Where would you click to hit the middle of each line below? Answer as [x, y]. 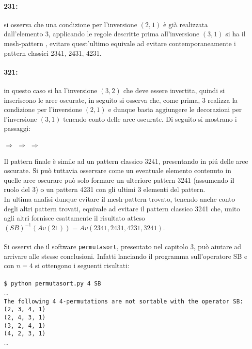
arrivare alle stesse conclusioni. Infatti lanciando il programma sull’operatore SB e [126, 256]
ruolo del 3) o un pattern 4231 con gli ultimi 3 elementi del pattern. [105, 189]
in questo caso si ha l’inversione [51, 90]
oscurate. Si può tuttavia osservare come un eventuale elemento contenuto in [118, 170]
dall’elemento [24, 34]
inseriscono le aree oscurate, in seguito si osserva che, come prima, [102, 100]
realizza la [223, 100]
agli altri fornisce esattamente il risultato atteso [75, 218]
